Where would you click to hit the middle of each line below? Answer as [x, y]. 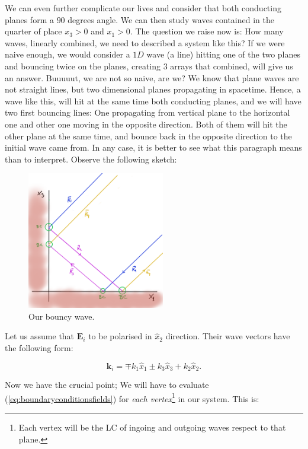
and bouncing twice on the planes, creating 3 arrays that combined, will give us [149, 66]
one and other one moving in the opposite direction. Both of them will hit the [146, 124]
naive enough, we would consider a [68, 54]
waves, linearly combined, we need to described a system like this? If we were [145, 42]
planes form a [29, 19]
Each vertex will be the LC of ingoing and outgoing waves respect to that [152, 427]
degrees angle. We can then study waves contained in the [171, 19]
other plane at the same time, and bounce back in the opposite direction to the [148, 136]
